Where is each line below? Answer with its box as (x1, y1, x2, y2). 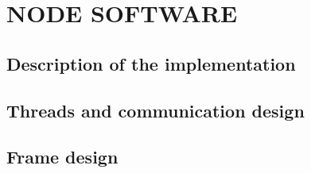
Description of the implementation (6, 51, 296, 75)
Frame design (6, 144, 119, 169)
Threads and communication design (6, 98, 305, 122)
